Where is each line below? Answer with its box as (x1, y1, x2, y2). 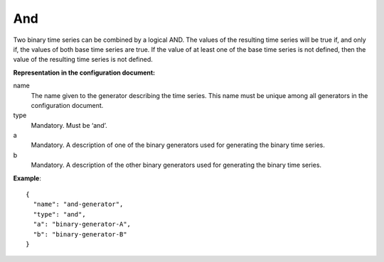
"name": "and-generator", (33, 200, 124, 209)
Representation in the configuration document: (13, 68, 156, 77)
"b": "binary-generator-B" (33, 230, 127, 238)
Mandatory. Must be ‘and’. (31, 121, 107, 129)
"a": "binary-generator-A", (33, 220, 132, 229)
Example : (13, 174, 42, 182)
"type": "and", (33, 210, 86, 218)
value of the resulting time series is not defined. (13, 55, 153, 64)
